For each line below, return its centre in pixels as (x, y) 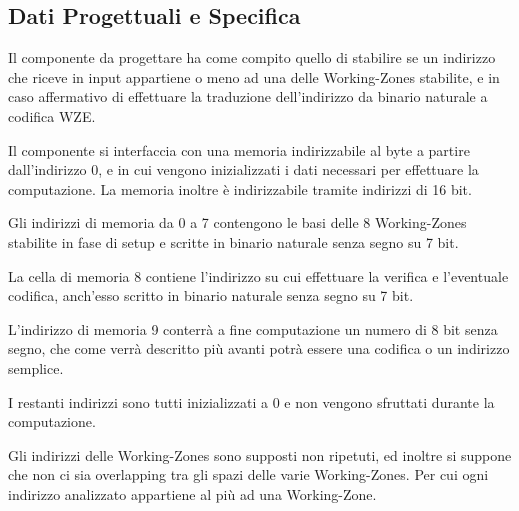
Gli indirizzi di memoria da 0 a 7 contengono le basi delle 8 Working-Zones (237, 222)
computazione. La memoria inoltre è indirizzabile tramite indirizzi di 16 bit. (240, 188)
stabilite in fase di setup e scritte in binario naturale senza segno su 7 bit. (233, 241)
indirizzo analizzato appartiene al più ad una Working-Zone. (192, 493)
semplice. (36, 367)
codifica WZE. (52, 115)
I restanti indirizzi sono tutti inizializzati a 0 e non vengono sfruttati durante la (251, 401)
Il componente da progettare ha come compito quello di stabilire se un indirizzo (252, 57)
